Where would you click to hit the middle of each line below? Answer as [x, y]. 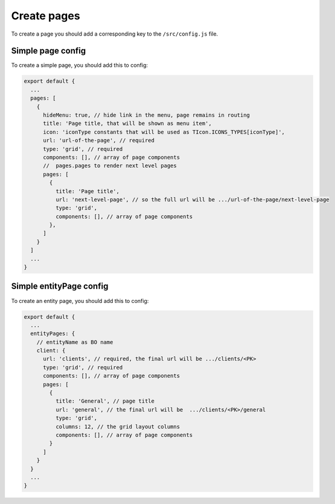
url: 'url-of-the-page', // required [99, 141]
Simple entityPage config [60, 286]
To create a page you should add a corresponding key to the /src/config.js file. [115, 34]
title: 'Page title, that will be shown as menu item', [127, 123]
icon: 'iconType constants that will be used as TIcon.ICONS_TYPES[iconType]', [164, 132]
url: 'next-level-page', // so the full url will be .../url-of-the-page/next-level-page [192, 199]
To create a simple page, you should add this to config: [79, 65]
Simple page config [49, 51]
